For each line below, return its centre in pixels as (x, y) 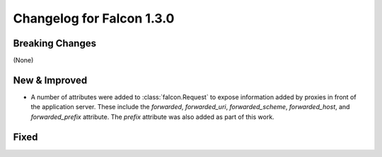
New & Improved (50, 80)
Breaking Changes (55, 43)
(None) (23, 61)
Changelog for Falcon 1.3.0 (94, 18)
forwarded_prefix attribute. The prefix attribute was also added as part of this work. (153, 117)
